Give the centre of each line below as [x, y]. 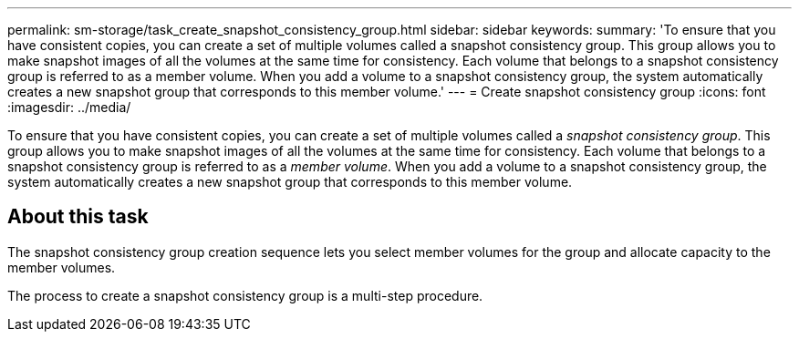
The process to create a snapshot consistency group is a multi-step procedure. [245, 295]
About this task [78, 217]
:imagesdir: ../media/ [69, 107]
